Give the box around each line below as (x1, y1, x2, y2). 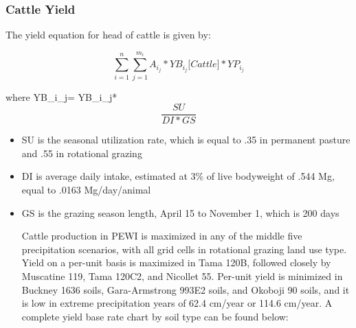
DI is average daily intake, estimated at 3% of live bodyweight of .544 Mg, (21, 169, 335, 183)
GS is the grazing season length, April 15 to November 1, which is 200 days (21, 205, 340, 220)
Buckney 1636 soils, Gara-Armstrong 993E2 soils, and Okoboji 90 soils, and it (21, 282, 350, 296)
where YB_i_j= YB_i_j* (5, 89, 118, 104)
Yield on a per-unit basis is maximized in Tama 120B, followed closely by (21, 255, 331, 270)
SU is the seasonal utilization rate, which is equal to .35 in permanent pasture (21, 132, 351, 147)
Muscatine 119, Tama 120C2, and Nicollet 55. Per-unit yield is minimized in (21, 268, 343, 283)
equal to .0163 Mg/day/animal (21, 183, 151, 197)
